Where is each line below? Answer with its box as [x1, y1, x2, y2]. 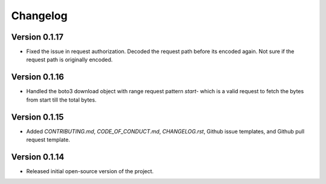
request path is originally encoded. [26, 56, 113, 63]
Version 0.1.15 [11, 112, 64, 122]
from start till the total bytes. [26, 96, 97, 103]
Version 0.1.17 [11, 32, 63, 42]
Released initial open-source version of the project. [26, 167, 154, 174]
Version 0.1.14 [11, 152, 65, 162]
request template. [26, 136, 71, 144]
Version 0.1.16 [11, 72, 65, 82]
